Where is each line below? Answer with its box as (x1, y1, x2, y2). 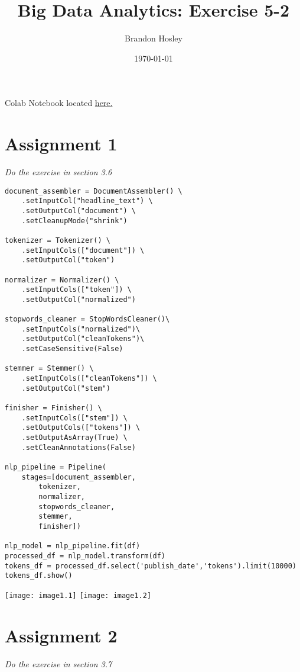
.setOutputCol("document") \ (21, 206, 136, 215)
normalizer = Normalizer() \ (5, 275, 119, 284)
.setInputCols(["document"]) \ (21, 246, 145, 255)
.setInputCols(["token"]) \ (21, 285, 132, 294)
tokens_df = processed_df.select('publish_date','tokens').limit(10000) (5, 561, 296, 570)
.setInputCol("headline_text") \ (21, 197, 153, 205)
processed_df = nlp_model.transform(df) (5, 551, 166, 560)
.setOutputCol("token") (21, 256, 115, 265)
